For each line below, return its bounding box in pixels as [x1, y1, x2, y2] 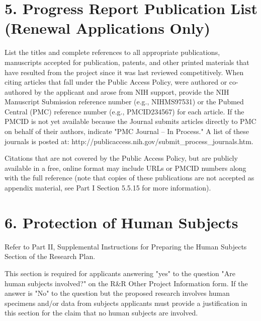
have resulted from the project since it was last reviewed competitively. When [5, 67, 244, 77]
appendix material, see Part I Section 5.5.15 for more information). [5, 182, 211, 193]
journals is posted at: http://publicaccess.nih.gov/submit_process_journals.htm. [5, 136, 253, 146]
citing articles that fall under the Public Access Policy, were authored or [5, 77, 227, 87]
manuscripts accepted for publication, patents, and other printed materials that [5, 56, 249, 67]
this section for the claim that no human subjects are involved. [5, 307, 198, 318]
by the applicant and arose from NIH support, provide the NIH [34, 86, 229, 97]
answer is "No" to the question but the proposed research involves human [5, 288, 230, 298]
